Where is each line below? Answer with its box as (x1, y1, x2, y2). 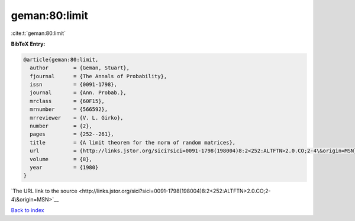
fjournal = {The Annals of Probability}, (30, 73, 167, 79)
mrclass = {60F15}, (30, 98, 105, 104)
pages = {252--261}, (30, 131, 115, 137)
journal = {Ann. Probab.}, (30, 89, 127, 96)
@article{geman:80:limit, (23, 56, 99, 63)
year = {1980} (30, 164, 99, 171)
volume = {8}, (30, 156, 93, 162)
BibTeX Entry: (11, 40, 46, 47)
